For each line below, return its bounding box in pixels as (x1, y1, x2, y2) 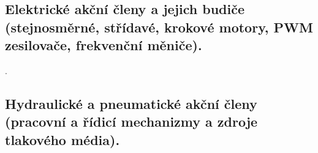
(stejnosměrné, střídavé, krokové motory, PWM (5, 17, 314, 36)
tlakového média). (5, 130, 120, 149)
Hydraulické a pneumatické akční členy (5, 94, 257, 113)
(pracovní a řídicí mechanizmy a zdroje (5, 112, 258, 131)
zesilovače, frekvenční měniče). (5, 35, 202, 54)
